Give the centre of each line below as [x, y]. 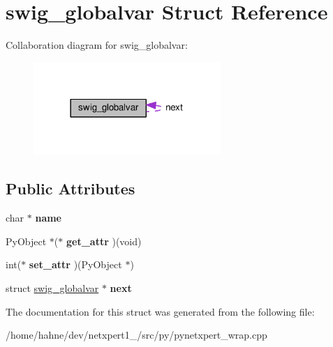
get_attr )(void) [104, 241]
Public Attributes [71, 188]
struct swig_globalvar [52, 287]
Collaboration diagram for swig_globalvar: [97, 45]
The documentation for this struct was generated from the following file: [160, 311]
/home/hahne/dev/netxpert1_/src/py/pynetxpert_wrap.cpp [136, 335]
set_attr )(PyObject [75, 264]
